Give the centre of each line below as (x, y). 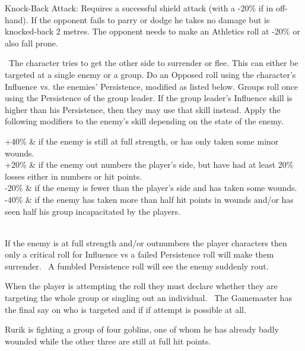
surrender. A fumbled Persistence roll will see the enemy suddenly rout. (137, 266)
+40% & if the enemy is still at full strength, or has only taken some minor (142, 141)
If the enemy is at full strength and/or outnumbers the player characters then (146, 242)
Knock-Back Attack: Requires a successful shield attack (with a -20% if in (139, 8)
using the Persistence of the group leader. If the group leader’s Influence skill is (149, 98)
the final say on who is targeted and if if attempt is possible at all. (126, 309)
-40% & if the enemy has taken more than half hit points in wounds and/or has (149, 199)
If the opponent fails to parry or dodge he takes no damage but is (150, 19)
